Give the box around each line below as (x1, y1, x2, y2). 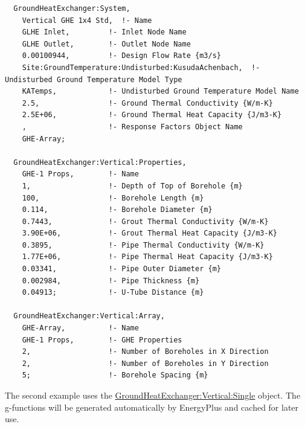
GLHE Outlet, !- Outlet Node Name (22, 39, 191, 48)
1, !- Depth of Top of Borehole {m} (22, 181, 243, 190)
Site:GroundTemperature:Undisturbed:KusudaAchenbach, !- (22, 63, 260, 72)
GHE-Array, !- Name (22, 324, 139, 333)
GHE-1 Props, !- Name (22, 170, 139, 179)
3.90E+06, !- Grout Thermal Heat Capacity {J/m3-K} (22, 229, 278, 238)
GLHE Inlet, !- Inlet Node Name (22, 28, 187, 37)
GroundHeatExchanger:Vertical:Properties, (13, 158, 187, 167)
